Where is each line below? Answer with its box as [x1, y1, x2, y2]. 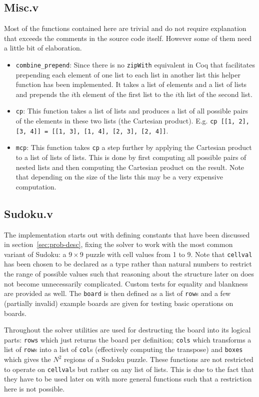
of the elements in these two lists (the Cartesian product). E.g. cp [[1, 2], [15, 115, 249, 126]
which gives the [4, 354, 51, 364]
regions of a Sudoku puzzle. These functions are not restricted [64, 354, 253, 364]
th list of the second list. [177, 88, 252, 99]
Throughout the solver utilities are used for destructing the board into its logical [4, 324, 251, 335]
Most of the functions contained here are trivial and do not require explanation [4, 23, 246, 33]
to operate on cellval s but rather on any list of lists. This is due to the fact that [4, 363, 254, 374]
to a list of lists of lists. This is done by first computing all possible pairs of [15, 152, 246, 162]
